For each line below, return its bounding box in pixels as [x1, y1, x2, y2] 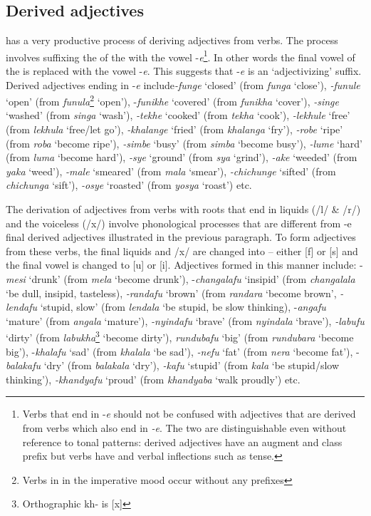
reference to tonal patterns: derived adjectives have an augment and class [22, 434, 343, 449]
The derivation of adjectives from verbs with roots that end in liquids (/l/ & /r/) [6, 202, 361, 217]
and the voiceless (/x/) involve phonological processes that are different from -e [6, 215, 352, 230]
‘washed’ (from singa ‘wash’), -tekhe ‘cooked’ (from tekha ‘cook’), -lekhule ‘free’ [6, 108, 350, 123]
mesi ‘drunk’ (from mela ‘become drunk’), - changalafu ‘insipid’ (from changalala [6, 272, 355, 287]
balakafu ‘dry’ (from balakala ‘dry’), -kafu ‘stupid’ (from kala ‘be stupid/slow [6, 358, 340, 373]
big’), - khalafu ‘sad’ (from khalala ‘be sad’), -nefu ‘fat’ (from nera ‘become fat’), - [6, 344, 360, 358]
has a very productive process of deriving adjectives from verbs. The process [6, 33, 338, 48]
